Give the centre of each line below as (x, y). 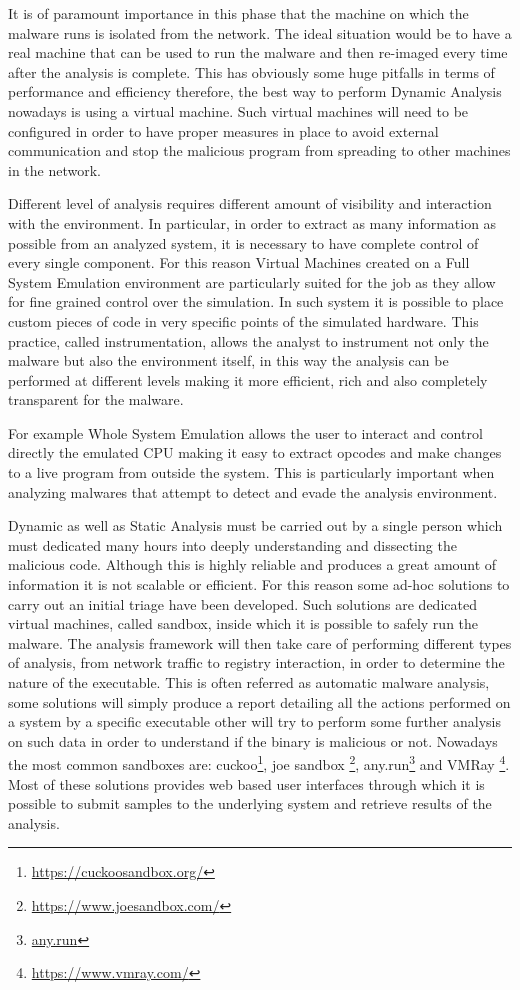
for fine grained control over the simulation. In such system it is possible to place (256, 301)
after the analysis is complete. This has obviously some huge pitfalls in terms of (251, 71)
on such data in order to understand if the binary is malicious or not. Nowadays (253, 740)
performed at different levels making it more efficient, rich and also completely (248, 379)
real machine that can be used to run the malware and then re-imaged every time (258, 52)
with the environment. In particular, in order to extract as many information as (252, 222)
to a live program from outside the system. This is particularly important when (251, 472)
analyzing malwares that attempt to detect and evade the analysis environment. (253, 491)
